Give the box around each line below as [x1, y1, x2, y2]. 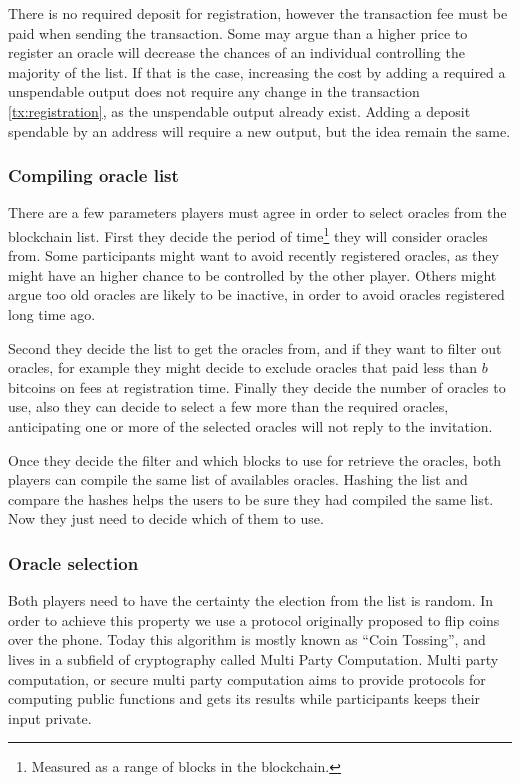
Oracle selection [8, 550, 139, 575]
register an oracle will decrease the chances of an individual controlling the [8, 42, 465, 63]
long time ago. [8, 304, 96, 324]
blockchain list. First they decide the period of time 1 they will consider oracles [8, 222, 488, 246]
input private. [8, 707, 92, 728]
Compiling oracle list [8, 163, 179, 188]
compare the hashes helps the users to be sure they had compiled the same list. [8, 488, 494, 509]
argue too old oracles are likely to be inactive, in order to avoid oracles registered [8, 284, 505, 305]
